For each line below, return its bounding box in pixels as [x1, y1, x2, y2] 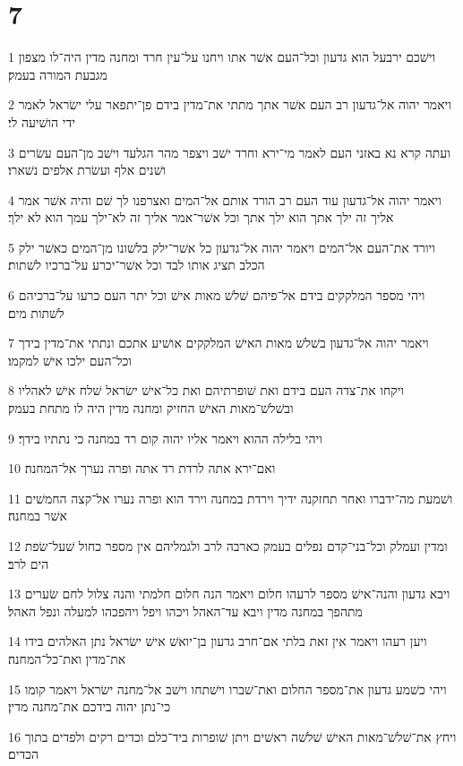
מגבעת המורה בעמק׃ [8, 65, 107, 83]
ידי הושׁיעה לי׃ [8, 112, 75, 131]
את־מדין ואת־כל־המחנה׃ [8, 649, 126, 667]
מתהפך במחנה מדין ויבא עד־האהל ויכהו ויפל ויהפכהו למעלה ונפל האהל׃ [8, 601, 363, 620]
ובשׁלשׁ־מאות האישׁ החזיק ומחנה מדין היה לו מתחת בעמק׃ [8, 399, 294, 417]
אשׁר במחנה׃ [8, 506, 67, 525]
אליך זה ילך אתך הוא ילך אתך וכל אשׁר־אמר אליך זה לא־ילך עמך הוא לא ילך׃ [8, 208, 394, 227]
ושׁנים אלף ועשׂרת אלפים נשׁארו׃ [8, 160, 167, 179]
